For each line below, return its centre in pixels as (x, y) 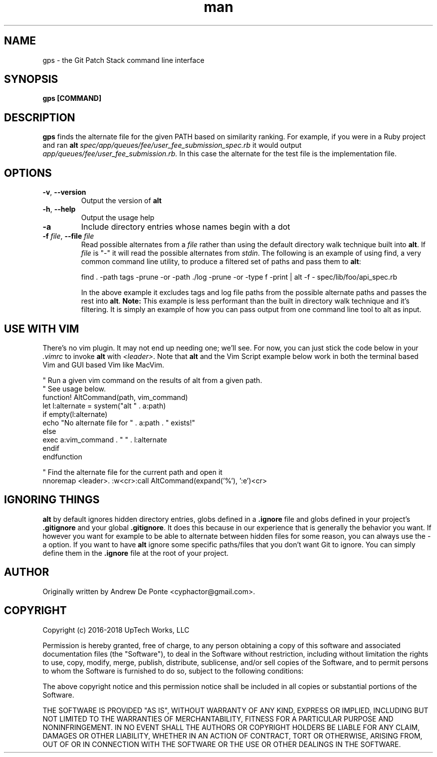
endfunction (62, 456)
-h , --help (59, 209)
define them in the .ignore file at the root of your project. (136, 553)
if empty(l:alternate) (75, 414)
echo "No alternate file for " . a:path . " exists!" (119, 422)
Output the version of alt (121, 201)
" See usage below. (74, 388)
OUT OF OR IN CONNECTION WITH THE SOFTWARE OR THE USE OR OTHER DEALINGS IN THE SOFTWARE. (222, 744)
